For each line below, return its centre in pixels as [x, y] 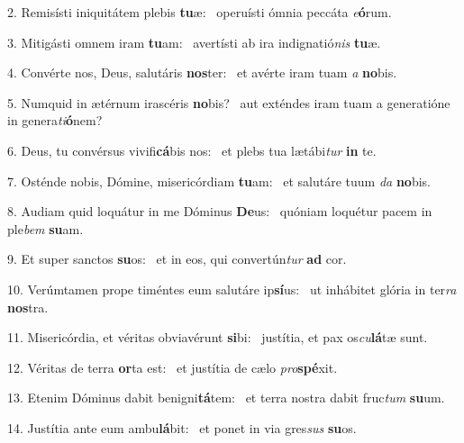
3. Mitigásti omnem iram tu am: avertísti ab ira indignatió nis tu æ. [194, 42]
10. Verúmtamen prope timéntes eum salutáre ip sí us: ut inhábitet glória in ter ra [232, 289]
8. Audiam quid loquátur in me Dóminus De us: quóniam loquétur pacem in [220, 211]
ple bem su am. [45, 228]
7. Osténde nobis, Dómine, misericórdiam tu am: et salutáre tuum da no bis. [219, 181]
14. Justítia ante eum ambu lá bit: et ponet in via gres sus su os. [182, 427]
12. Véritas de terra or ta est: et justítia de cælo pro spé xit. [173, 367]
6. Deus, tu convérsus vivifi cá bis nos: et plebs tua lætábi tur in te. [192, 150]
